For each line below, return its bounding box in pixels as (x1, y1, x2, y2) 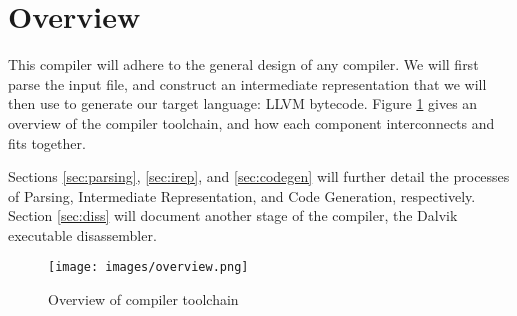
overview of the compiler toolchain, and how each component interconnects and (8, 112, 495, 133)
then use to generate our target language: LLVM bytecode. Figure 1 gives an (8, 93, 478, 114)
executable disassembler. (8, 224, 157, 245)
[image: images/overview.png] (48, 260, 249, 275)
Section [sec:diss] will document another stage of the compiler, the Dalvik (8, 205, 458, 226)
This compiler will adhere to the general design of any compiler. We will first (8, 54, 479, 75)
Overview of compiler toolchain (48, 289, 239, 310)
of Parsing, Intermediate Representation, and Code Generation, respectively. (8, 185, 476, 206)
